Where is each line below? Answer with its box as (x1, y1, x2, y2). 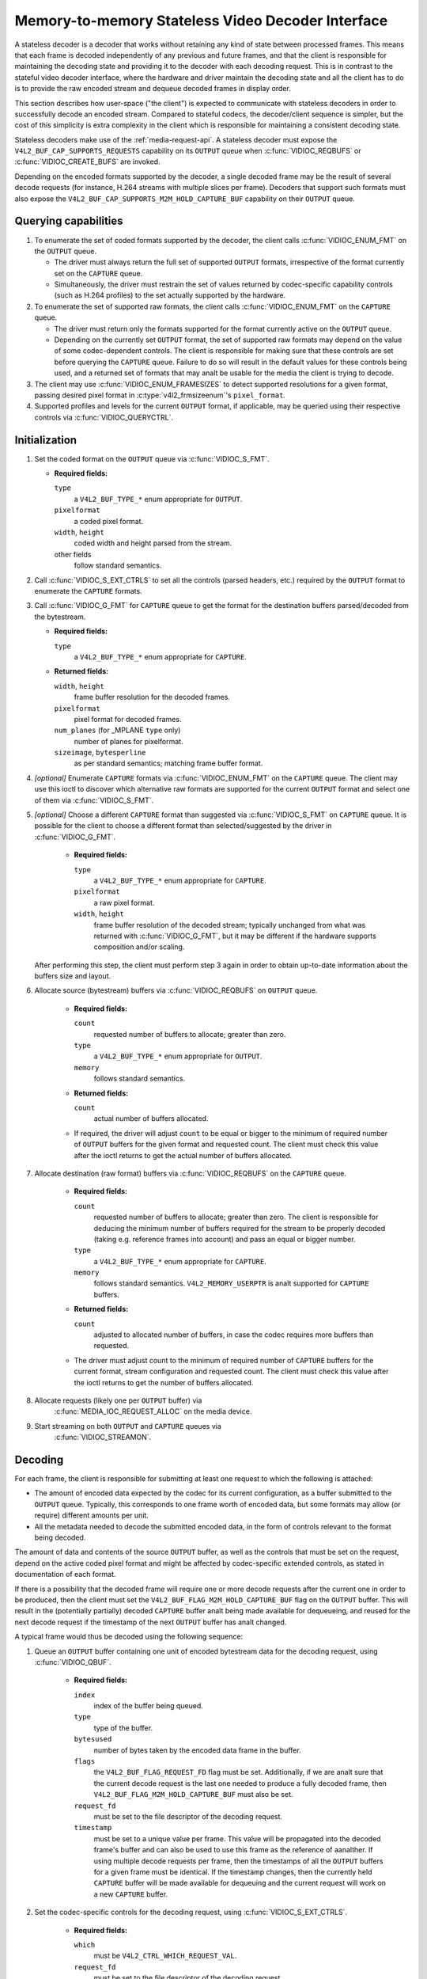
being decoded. (34, 1533, 86, 1543)
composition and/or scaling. (93, 942, 185, 952)
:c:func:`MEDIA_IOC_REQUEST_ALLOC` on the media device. (54, 1407, 252, 1416)
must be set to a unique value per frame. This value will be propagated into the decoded (93, 1833, 381, 1844)
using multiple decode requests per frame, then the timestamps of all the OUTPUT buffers (93, 1856, 384, 1866)
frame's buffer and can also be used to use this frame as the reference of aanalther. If (93, 1845, 373, 1855)
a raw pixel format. (93, 898, 155, 907)
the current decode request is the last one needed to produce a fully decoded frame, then (93, 1778, 387, 1788)
